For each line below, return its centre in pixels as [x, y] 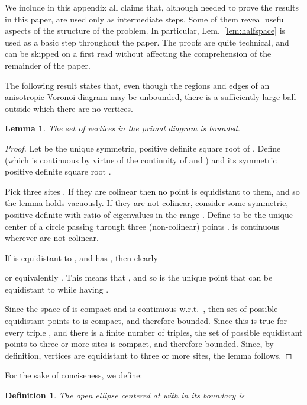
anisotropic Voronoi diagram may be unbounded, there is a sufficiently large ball [151, 97]
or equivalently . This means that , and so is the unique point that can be [139, 277]
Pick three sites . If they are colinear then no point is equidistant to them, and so [152, 191]
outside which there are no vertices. [69, 108]
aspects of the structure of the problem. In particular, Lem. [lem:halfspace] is [145, 30]
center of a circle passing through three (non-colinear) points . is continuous [142, 226]
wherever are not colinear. [52, 238]
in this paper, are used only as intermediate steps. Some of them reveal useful [146, 19]
